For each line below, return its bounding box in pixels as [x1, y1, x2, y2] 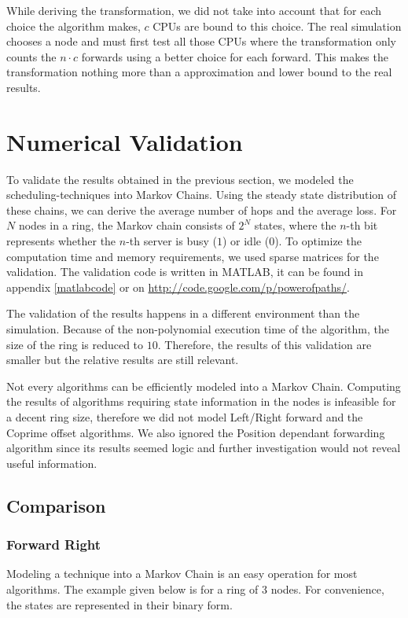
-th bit [346, 217, 378, 234]
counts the [6, 48, 57, 64]
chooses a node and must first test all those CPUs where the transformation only [6, 33, 396, 50]
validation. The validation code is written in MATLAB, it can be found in [6, 263, 363, 280]
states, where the [254, 217, 336, 234]
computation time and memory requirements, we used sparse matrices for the [6, 248, 379, 264]
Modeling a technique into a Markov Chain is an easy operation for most [6, 565, 358, 582]
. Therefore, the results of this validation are [157, 336, 372, 352]
